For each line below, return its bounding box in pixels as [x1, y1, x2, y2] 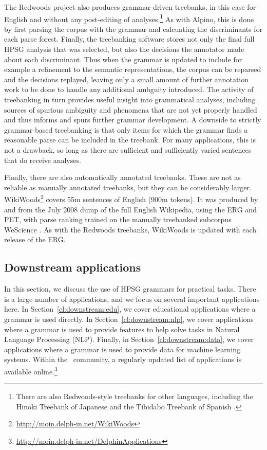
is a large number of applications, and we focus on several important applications [4, 293, 260, 304]
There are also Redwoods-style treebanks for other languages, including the [16, 391, 253, 402]
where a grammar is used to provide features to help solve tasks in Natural [4, 323, 240, 334]
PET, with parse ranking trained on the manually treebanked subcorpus [4, 214, 232, 225]
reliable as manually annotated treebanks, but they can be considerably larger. [4, 182, 252, 192]
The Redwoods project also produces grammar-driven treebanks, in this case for [4, 2, 256, 12]
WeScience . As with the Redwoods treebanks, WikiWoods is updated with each [4, 224, 257, 235]
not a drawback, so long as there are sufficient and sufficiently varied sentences [4, 144, 252, 155]
